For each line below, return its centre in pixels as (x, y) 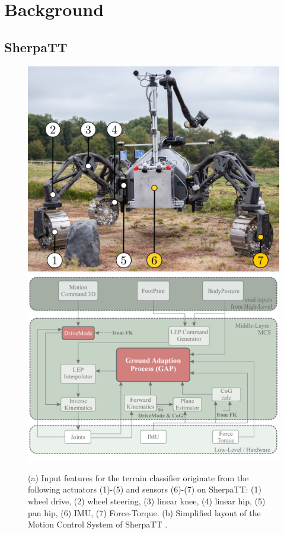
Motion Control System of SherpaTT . (98, 524)
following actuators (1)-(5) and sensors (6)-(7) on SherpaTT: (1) (145, 489)
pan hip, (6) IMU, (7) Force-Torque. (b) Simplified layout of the (144, 512)
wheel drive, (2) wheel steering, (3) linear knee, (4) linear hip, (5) (147, 501)
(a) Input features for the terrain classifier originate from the (138, 477)
